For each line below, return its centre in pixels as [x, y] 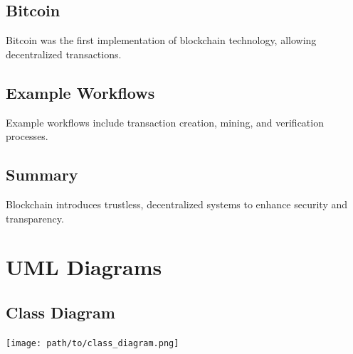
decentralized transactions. [64, 54]
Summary [42, 175]
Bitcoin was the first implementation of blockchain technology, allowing [161, 40]
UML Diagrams [84, 267]
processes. [27, 136]
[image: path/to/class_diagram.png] [93, 343]
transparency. [35, 218]
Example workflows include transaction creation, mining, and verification [165, 122]
